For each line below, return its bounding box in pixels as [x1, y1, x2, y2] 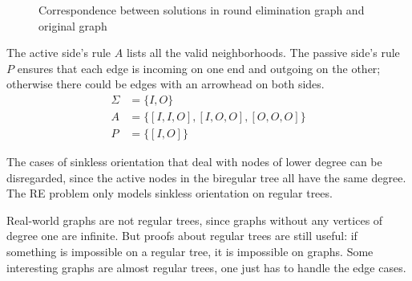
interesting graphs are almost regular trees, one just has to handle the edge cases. [6, 259, 406, 275]
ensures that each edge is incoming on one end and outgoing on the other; [17, 59, 381, 76]
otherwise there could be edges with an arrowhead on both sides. [6, 75, 325, 92]
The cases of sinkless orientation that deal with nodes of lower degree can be [6, 153, 382, 170]
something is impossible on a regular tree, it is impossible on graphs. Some [6, 243, 374, 260]
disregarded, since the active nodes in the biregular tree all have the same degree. [6, 169, 406, 185]
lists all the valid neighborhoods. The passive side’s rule [126, 44, 400, 61]
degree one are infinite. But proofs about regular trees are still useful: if [6, 227, 357, 244]
